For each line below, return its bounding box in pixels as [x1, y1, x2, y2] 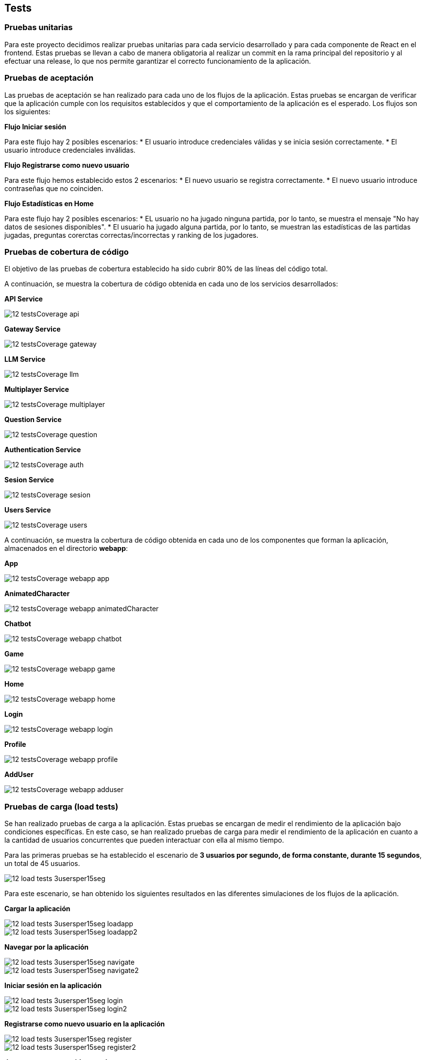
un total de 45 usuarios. [4, 859, 80, 868]
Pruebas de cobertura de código [4, 247, 129, 257]
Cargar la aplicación [4, 904, 71, 913]
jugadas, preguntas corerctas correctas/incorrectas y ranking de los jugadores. [4, 230, 259, 239]
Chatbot [4, 619, 31, 628]
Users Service [4, 506, 51, 514]
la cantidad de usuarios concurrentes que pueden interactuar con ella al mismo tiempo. [4, 836, 284, 845]
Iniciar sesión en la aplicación [4, 981, 102, 990]
